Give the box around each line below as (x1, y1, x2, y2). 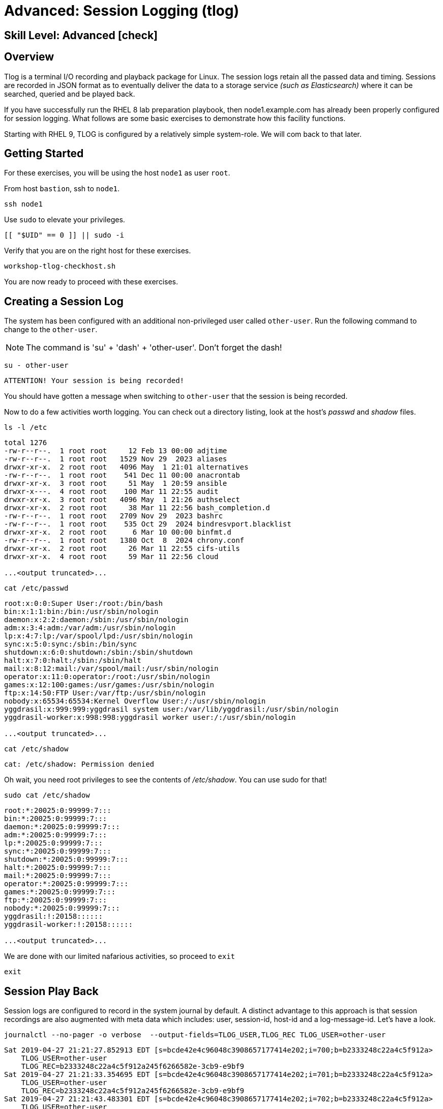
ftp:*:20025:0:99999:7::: (4, 896, 107, 904)
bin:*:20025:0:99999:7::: (4, 814, 107, 823)
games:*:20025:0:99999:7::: (4, 888, 116, 896)
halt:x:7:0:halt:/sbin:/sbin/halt (4, 656, 141, 665)
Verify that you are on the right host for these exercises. (4, 246, 191, 255)
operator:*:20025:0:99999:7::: (4, 880, 129, 888)
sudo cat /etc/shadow (4, 791, 90, 800)
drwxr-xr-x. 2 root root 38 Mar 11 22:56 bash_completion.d (4, 504, 270, 512)
